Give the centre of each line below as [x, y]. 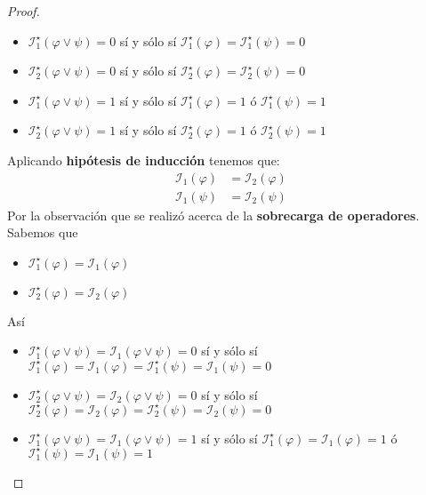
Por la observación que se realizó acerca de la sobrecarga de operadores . [213, 215]
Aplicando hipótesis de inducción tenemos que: [144, 160]
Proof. [24, 11]
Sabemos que [43, 232]
